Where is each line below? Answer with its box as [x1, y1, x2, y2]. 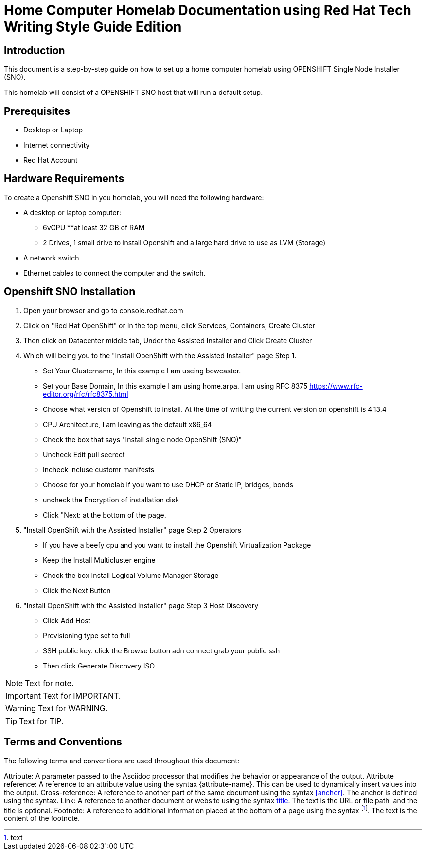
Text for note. [25, 678, 74, 688]
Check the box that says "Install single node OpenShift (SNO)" [43, 435, 242, 444]
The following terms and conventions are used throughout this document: [4, 756, 240, 765]
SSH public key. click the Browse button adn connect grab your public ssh [43, 646, 280, 655]
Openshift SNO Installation [4, 285, 136, 298]
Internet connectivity [23, 141, 90, 149]
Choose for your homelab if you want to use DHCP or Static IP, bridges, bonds [43, 480, 293, 489]
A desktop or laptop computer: [23, 208, 121, 217]
